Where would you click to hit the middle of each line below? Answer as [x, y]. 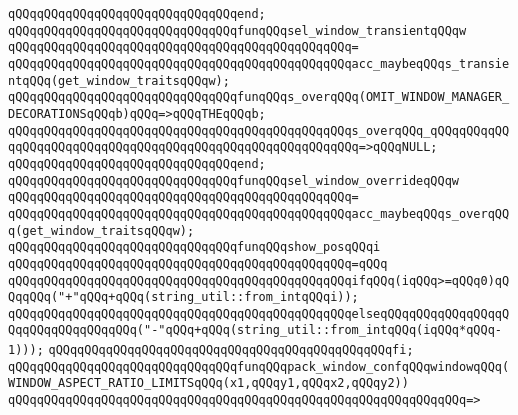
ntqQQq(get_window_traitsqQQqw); [119, 80]
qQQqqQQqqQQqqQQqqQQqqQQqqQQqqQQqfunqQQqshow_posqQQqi [194, 247]
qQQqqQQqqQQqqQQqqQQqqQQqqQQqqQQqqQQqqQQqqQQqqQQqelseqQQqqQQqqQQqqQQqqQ [259, 313]
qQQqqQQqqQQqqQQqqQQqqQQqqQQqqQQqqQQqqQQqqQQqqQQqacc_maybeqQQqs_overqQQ [259, 213]
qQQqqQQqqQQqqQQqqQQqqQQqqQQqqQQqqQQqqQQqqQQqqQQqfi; [231, 350]
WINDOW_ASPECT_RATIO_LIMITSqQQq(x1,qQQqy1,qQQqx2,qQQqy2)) [208, 383]
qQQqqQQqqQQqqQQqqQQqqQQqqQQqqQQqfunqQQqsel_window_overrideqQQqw [234, 180]
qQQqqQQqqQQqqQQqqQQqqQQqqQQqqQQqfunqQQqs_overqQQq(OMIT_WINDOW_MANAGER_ [259, 97]
